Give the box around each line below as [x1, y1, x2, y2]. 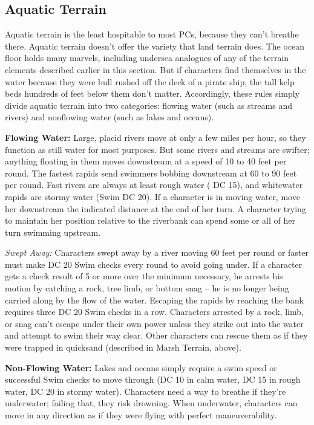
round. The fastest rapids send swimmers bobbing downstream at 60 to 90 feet [5, 166, 297, 179]
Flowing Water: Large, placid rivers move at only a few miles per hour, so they [5, 131, 306, 143]
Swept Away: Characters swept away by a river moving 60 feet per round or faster [5, 246, 309, 259]
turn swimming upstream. [5, 225, 101, 238]
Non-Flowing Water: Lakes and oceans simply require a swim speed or [5, 361, 277, 374]
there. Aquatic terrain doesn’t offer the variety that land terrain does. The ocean [5, 39, 305, 52]
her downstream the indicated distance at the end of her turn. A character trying [5, 202, 306, 215]
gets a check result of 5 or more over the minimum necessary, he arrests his [5, 270, 283, 282]
